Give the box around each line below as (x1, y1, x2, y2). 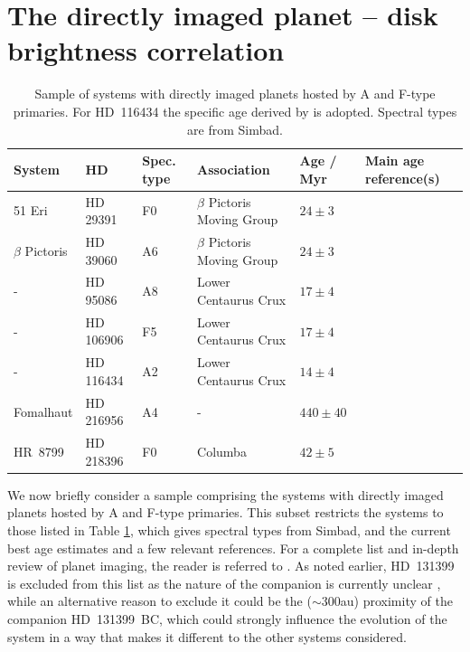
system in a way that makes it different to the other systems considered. (7, 627, 407, 646)
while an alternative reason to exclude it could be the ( (7, 591, 312, 610)
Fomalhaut (14, 402, 73, 420)
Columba (197, 441, 247, 460)
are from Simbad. (187, 119, 283, 138)
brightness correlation (7, 32, 285, 69)
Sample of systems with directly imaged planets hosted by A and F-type (34, 84, 436, 103)
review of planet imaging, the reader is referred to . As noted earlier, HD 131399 (7, 556, 455, 575)
